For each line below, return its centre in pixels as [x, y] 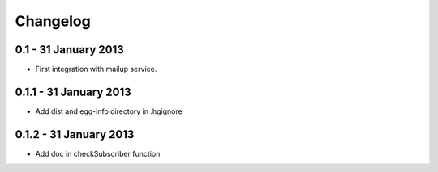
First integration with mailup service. [96, 69]
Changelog [53, 21]
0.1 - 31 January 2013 [70, 50]
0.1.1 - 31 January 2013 [73, 92]
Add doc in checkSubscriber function [98, 153]
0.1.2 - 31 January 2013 [75, 134]
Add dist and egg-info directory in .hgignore [109, 111]
